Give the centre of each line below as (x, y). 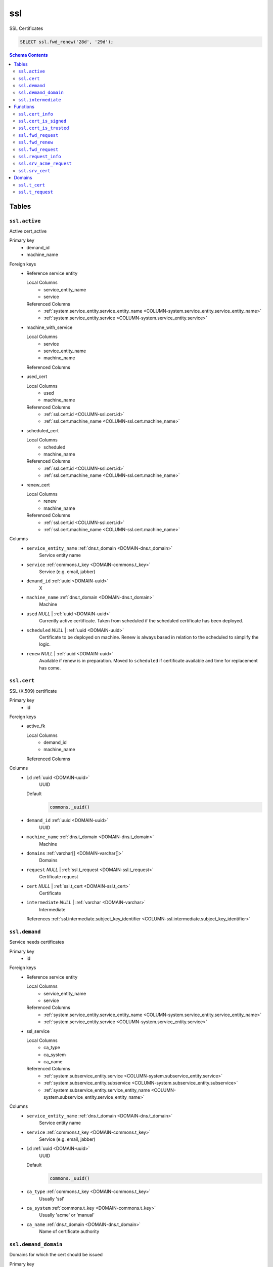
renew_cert (38, 485)
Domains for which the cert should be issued (56, 1255)
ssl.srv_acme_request (45, 164)
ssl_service (38, 1031)
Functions (24, 107)
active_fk (36, 726)
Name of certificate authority (69, 1232)
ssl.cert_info (36, 114)
